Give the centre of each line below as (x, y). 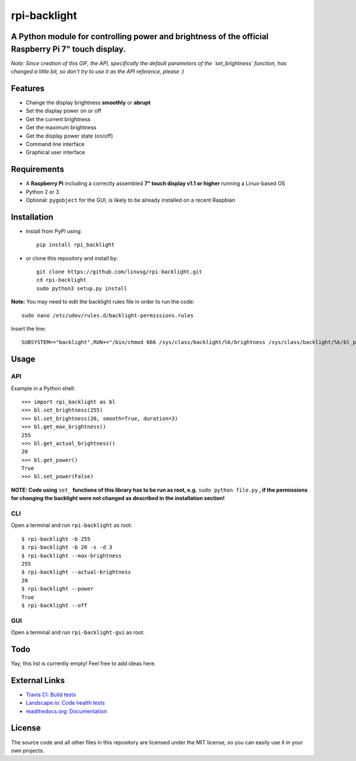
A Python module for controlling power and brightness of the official (140, 36)
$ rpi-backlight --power (58, 589)
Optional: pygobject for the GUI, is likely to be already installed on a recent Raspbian (131, 200)
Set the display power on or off (64, 111)
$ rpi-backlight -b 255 (56, 539)
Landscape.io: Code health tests (65, 703)
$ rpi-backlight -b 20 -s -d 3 (67, 547)
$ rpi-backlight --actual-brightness (77, 572)
